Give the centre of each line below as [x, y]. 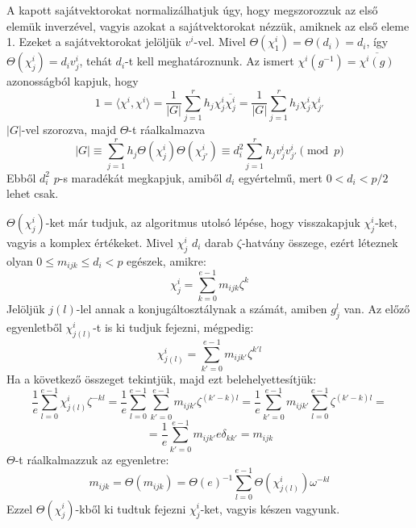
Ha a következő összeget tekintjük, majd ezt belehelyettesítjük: [162, 378]
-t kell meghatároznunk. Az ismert [210, 61]
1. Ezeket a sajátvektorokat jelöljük [94, 42]
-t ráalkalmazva [167, 129]
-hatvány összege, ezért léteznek [320, 242]
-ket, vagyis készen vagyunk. [270, 508]
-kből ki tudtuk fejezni [131, 508]
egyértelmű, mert [281, 177]
